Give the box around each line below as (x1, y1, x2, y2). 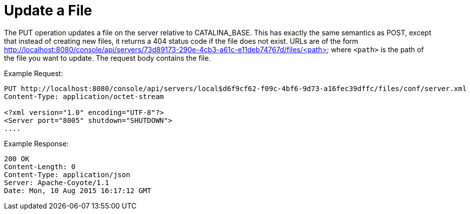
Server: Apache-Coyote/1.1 (4, 178, 109, 187)
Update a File (4, 2, 92, 19)
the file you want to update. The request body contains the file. (4, 53, 211, 62)
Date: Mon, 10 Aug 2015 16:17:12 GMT (4, 186, 152, 195)
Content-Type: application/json (4, 170, 130, 179)
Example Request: (4, 69, 63, 78)
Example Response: (4, 139, 69, 148)
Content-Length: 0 (4, 162, 76, 171)
